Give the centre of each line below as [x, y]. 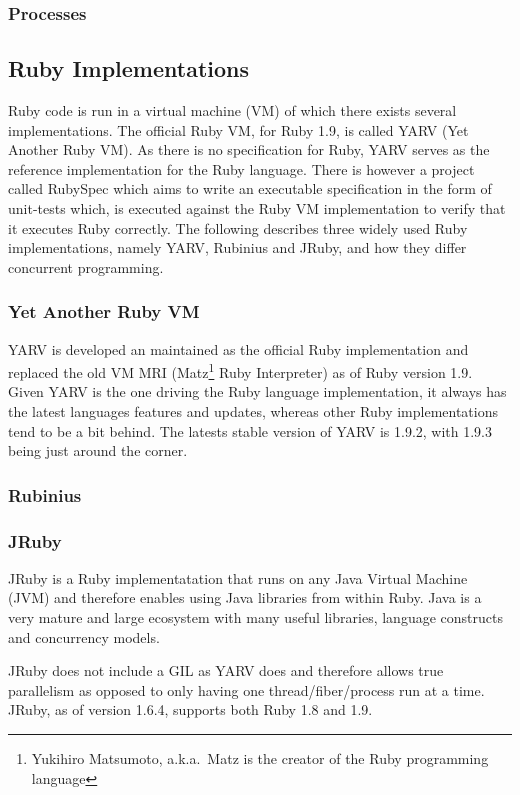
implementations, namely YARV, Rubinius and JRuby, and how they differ [237, 247]
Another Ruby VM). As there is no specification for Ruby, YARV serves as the [249, 149]
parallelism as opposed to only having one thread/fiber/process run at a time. [246, 689]
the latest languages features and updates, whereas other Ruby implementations [253, 411]
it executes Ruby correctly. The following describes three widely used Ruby [238, 227]
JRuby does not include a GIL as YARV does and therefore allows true [226, 670]
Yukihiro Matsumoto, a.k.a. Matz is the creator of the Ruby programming [260, 758]
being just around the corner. [98, 450]
